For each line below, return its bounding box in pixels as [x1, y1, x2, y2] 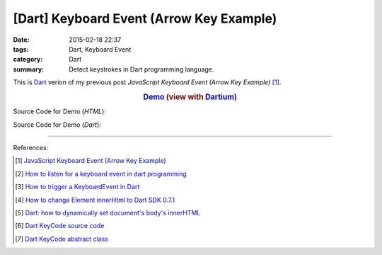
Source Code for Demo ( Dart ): [13, 120, 102, 129]
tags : [13, 45, 29, 53]
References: [13, 143, 49, 152]
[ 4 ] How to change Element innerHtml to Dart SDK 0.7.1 [15, 195, 175, 204]
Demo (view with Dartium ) [143, 92, 237, 102]
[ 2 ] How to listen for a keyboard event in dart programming [15, 169, 187, 178]
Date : [13, 35, 30, 44]
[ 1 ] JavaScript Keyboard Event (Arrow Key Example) [15, 157, 166, 165]
